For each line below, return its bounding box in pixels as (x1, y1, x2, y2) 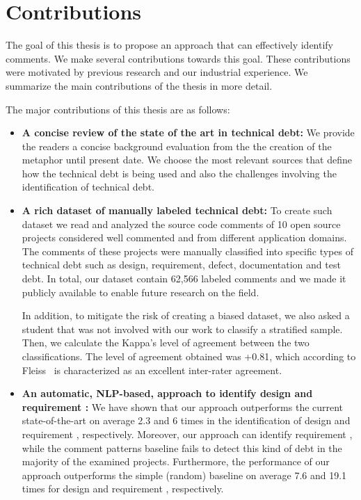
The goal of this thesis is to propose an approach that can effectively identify (6, 38, 334, 52)
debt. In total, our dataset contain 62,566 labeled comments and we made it (22, 271, 346, 286)
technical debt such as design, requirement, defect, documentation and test (22, 257, 341, 272)
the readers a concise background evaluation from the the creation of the (22, 138, 332, 153)
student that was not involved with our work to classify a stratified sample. (22, 321, 343, 336)
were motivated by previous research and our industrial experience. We (6, 65, 308, 79)
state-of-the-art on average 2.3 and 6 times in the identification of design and (22, 413, 351, 428)
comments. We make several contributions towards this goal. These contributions (6, 51, 351, 65)
